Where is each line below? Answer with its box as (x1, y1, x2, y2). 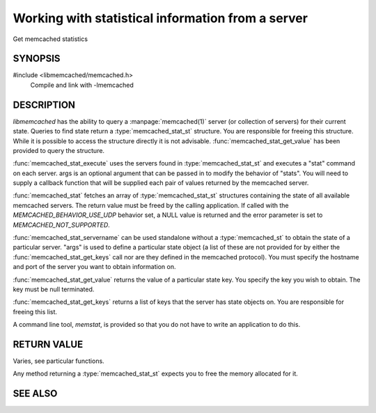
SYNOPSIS (13, 53, 61, 65)
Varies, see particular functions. (13, 357, 104, 365)
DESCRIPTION (13, 99, 76, 111)
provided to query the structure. (13, 146, 104, 154)
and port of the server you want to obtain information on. (13, 263, 176, 271)
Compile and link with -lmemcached (30, 81, 134, 89)
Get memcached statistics (13, 35, 88, 43)
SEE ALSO (13, 388, 58, 400)
